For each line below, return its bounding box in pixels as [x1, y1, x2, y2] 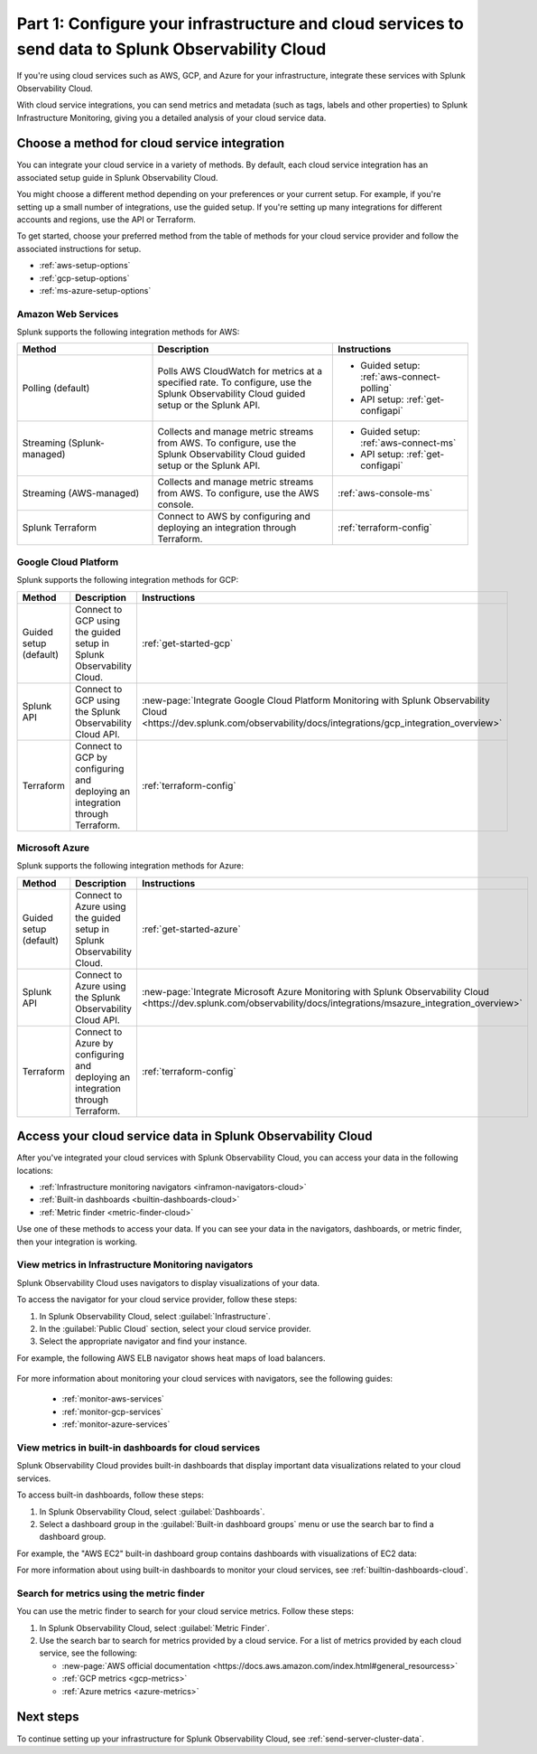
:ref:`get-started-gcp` [141, 637, 234, 650]
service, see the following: [39, 1647, 137, 1658]
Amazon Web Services [16, 307, 119, 320]
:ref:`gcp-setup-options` [39, 272, 130, 284]
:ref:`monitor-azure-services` [61, 1419, 171, 1430]
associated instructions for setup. [16, 243, 142, 254]
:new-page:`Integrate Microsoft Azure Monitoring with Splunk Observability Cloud [141, 985, 489, 998]
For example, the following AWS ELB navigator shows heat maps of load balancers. [16, 1352, 326, 1364]
